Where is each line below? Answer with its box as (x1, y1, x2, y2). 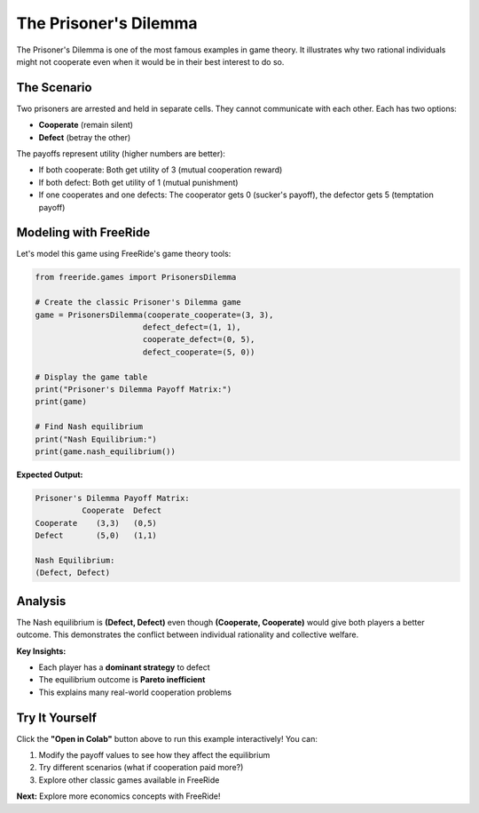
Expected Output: (16, 469, 83, 480)
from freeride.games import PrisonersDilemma (35, 272, 237, 283)
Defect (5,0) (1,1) (35, 530, 157, 541)
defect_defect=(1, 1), (142, 323, 241, 332)
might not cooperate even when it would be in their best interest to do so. (16, 56, 285, 67)
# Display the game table (35, 371, 148, 382)
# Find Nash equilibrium (35, 422, 144, 432)
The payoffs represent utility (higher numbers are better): (16, 148, 226, 159)
